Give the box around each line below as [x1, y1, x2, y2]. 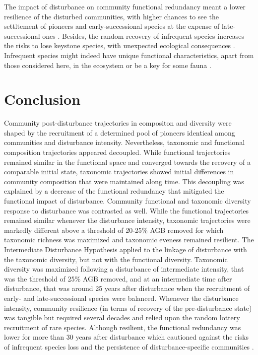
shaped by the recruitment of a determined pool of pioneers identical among [4, 127, 235, 138]
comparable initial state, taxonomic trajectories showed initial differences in [4, 166, 234, 177]
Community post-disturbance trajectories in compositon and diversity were [4, 118, 232, 128]
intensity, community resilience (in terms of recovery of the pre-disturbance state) [4, 302, 252, 313]
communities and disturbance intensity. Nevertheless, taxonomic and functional [4, 137, 245, 147]
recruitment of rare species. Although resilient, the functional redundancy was [4, 322, 241, 332]
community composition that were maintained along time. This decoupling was [4, 176, 244, 186]
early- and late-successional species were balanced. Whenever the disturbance [4, 292, 239, 303]
